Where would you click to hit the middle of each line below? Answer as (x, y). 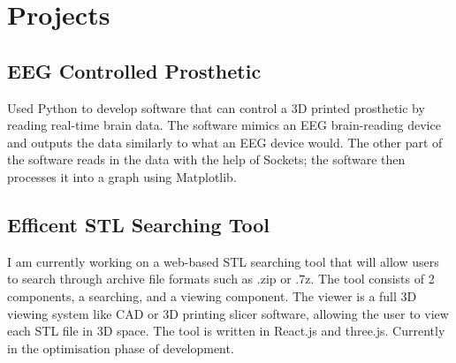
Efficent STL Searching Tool (138, 224)
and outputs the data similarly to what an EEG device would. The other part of (225, 142)
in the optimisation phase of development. (121, 348)
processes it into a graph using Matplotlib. (122, 176)
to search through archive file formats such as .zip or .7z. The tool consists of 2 (221, 279)
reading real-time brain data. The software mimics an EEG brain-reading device (224, 125)
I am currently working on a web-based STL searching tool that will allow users (223, 261)
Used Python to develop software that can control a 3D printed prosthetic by (216, 107)
